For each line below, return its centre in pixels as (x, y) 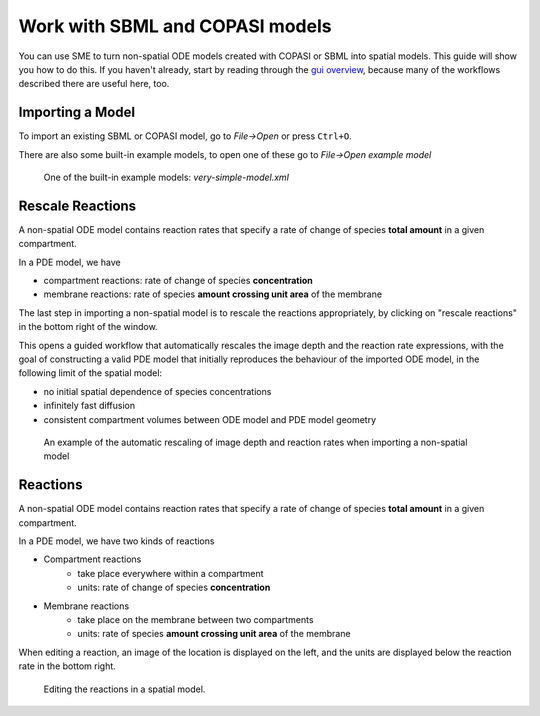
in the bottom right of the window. (88, 327)
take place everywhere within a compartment (170, 573)
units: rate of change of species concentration (174, 587)
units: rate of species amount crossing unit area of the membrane (214, 634)
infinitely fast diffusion (89, 406)
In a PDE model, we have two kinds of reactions (116, 541)
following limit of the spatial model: (90, 373)
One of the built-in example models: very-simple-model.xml (166, 177)
